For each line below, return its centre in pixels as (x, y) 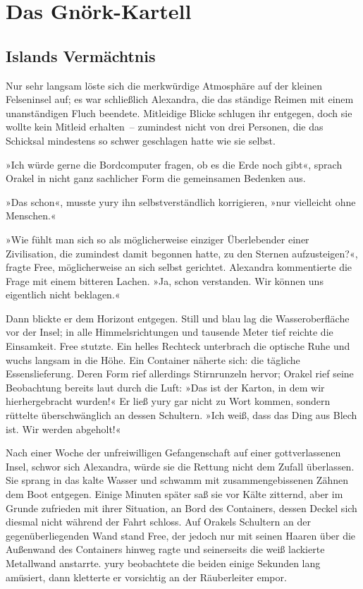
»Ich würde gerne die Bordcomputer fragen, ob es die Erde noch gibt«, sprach (174, 164)
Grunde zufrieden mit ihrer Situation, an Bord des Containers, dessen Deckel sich (181, 508)
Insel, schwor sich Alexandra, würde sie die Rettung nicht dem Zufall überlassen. (180, 466)
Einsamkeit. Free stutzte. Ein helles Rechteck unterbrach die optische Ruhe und (178, 346)
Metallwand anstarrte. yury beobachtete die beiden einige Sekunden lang (163, 563)
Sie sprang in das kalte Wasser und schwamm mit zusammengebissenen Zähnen (177, 480)
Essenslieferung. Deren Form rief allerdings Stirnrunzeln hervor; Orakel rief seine (180, 374)
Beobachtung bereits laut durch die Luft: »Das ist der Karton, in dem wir (165, 387)
